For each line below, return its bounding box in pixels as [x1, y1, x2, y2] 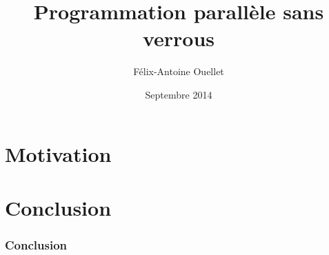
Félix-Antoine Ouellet [133, 64, 224, 79]
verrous [142, 24, 215, 52]
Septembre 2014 [145, 87, 212, 101]
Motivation [5, 139, 112, 167]
